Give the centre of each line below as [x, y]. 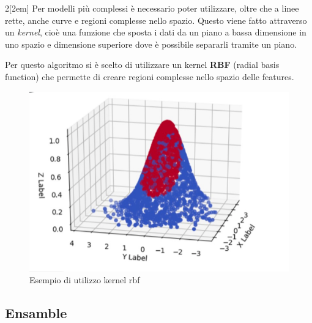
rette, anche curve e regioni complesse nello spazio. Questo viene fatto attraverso [156, 20]
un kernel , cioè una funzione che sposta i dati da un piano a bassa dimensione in [156, 32]
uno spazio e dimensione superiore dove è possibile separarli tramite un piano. [151, 44]
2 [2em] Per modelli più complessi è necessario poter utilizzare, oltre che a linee [152, 8]
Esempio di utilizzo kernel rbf [85, 280]
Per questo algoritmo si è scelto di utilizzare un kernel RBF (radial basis [142, 65]
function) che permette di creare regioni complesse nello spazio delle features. [150, 76]
